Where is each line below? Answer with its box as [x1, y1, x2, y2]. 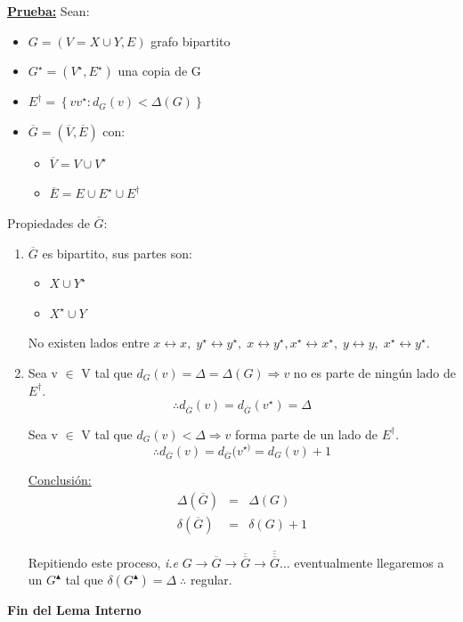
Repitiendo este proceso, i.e [28, 552, 179, 571]
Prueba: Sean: [7, 2, 90, 20]
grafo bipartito [150, 31, 231, 50]
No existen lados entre [28, 333, 150, 352]
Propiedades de [7, 213, 90, 232]
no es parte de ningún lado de [293, 363, 456, 381]
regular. [190, 570, 232, 589]
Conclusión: [28, 471, 92, 489]
